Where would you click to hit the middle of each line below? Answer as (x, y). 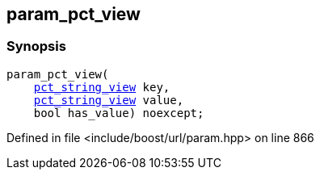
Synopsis (36, 46)
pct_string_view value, (109, 100)
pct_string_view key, (102, 87)
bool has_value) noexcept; (119, 113)
